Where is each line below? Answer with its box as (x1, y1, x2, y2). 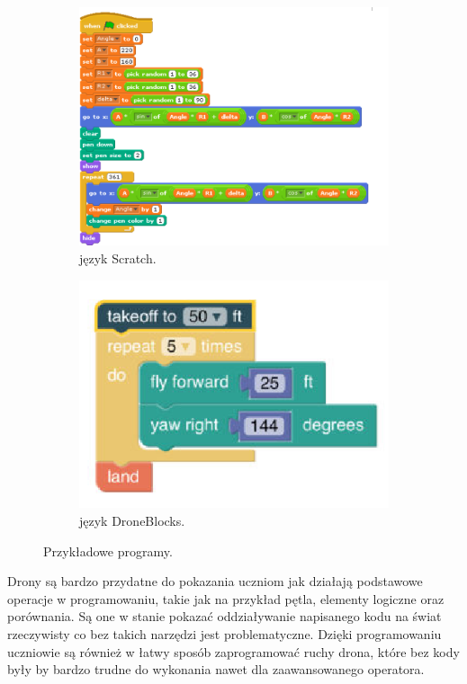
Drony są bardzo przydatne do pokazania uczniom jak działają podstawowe (7, 572, 423, 591)
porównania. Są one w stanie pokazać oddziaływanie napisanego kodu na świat (7, 607, 442, 626)
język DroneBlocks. (79, 511, 185, 530)
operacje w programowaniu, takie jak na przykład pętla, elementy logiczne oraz (7, 589, 445, 608)
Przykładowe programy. (43, 541, 173, 560)
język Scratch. (79, 249, 157, 268)
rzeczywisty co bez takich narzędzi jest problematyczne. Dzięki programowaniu (7, 624, 442, 643)
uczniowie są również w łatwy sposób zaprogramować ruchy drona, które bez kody (7, 642, 460, 661)
